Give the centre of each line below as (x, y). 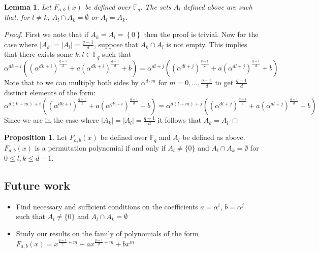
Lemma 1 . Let (28, 7)
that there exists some (39, 54)
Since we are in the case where (52, 120)
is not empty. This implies (207, 44)
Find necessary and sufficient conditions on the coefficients (107, 206)
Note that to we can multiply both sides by (71, 82)
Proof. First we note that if (46, 34)
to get (224, 82)
